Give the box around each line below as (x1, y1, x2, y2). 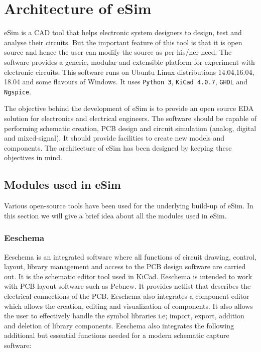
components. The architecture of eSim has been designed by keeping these (4, 142, 232, 153)
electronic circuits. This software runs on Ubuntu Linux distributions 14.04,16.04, (4, 66, 254, 77)
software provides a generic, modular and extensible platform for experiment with (4, 56, 255, 67)
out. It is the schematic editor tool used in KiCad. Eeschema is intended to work (4, 271, 252, 281)
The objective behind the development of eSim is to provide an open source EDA (4, 103, 254, 113)
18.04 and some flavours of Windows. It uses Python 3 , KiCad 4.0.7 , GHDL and (4, 76, 248, 87)
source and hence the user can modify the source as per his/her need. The (4, 47, 232, 57)
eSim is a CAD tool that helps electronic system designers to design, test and (4, 27, 242, 38)
